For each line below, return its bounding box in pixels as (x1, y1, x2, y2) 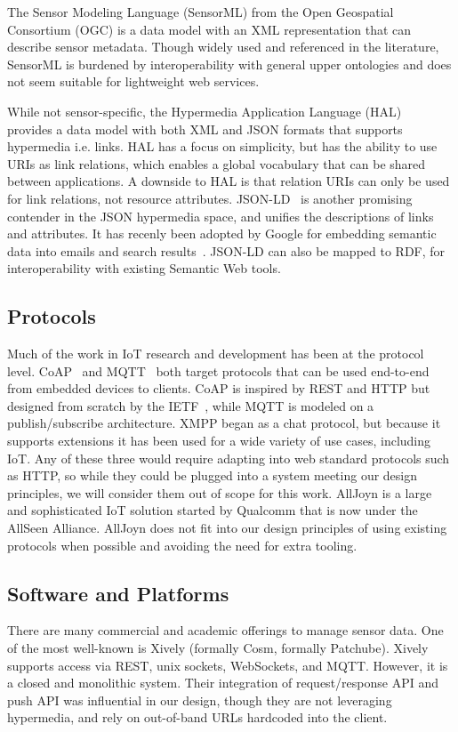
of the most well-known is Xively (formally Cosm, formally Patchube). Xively (7, 639, 429, 657)
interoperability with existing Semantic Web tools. (7, 259, 281, 278)
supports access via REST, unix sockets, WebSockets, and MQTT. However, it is (7, 656, 448, 674)
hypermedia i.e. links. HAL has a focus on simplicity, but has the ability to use (7, 137, 438, 156)
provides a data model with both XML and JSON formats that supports (7, 119, 403, 138)
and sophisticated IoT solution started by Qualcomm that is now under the (7, 501, 418, 519)
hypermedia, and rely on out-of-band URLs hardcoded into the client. (7, 708, 388, 727)
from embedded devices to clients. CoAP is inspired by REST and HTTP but (7, 379, 430, 398)
